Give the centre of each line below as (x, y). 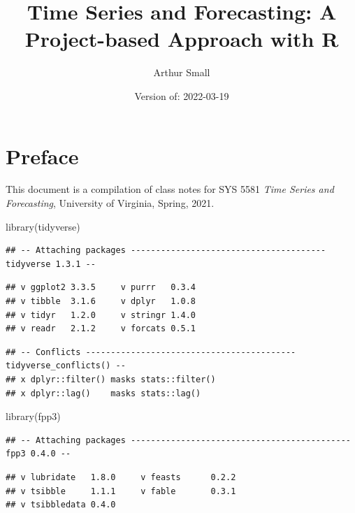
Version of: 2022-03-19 (182, 95)
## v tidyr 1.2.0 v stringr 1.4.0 (101, 315)
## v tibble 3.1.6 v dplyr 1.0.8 (101, 301)
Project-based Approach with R (182, 39)
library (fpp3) (33, 416)
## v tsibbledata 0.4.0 (61, 505)
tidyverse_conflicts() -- (66, 366)
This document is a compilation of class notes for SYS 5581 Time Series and (170, 189)
